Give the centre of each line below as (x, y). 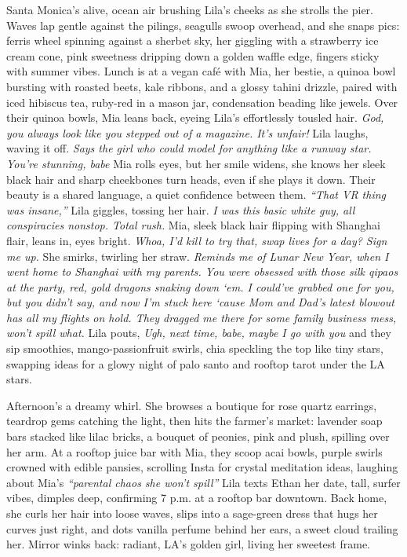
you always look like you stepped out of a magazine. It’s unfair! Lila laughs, (187, 132)
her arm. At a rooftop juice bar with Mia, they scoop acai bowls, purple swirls (194, 451)
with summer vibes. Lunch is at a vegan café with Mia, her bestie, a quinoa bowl (201, 71)
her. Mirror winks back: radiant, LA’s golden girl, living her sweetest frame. (189, 544)
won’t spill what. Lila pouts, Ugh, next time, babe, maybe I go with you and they (199, 333)
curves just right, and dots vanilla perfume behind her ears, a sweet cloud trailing (202, 528)
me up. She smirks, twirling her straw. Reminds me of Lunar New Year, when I (198, 256)
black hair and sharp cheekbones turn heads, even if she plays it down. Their (191, 179)
